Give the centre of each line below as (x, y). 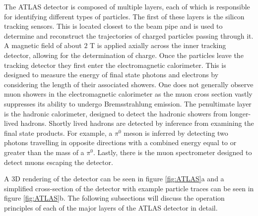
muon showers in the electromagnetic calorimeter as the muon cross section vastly (128, 94)
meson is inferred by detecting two (176, 133)
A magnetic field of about (43, 45)
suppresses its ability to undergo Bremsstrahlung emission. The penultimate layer (128, 103)
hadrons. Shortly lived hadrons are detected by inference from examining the (137, 123)
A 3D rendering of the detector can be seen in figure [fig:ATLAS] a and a (114, 179)
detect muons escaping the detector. (59, 162)
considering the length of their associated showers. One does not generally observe (129, 84)
